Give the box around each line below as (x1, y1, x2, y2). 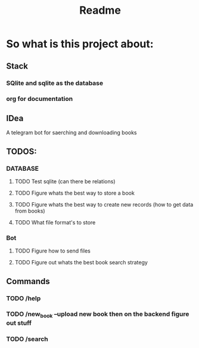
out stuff (6, 319, 32, 327)
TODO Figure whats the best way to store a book (14, 189, 135, 196)
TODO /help (6, 294, 41, 302)
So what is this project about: (6, 37, 154, 51)
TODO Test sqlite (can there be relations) (14, 177, 116, 185)
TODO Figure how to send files (14, 247, 91, 254)
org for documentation (6, 95, 73, 103)
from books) (14, 207, 46, 214)
